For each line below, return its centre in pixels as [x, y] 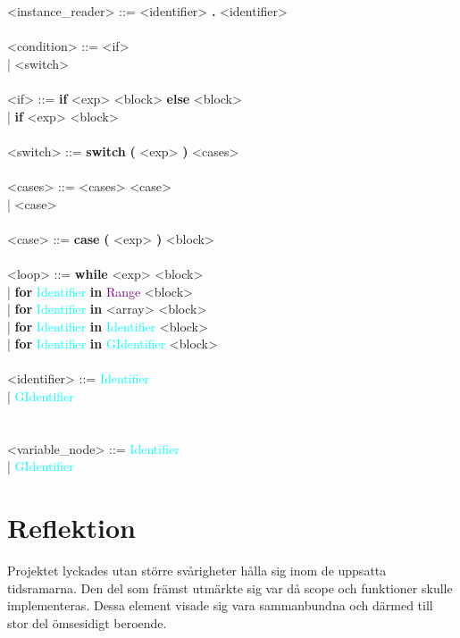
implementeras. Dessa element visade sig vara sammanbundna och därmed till [220, 605]
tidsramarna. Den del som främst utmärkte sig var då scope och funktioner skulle [230, 588]
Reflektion [72, 528]
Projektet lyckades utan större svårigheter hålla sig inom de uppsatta [197, 571]
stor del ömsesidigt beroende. [87, 622]
